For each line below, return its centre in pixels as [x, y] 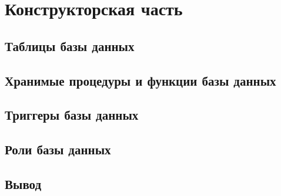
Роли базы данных [58, 149]
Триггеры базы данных [72, 115]
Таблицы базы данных [70, 45]
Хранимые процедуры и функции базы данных [140, 80]
